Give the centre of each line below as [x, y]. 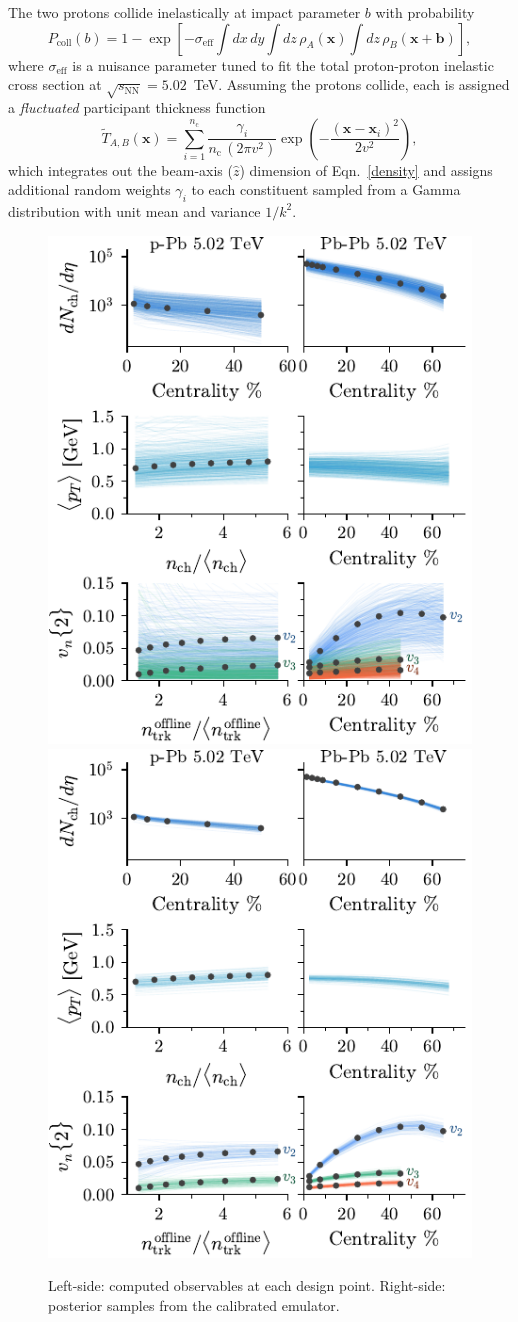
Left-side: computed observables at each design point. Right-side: [247, 1285]
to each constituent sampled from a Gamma [326, 189]
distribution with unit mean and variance [134, 210]
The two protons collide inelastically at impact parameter [184, 12]
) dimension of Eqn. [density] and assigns [366, 169]
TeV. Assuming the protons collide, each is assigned [351, 84]
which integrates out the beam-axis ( [120, 169]
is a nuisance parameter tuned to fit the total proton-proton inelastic [283, 64]
